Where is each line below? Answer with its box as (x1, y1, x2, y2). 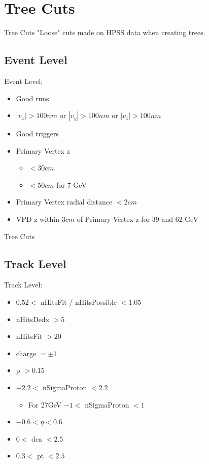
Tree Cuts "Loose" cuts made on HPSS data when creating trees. (4, 27, 205, 38)
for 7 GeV (56, 179, 87, 190)
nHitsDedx (16, 313, 50, 324)
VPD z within (16, 214, 59, 224)
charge (16, 347, 37, 358)
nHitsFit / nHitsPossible (41, 297, 117, 307)
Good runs (16, 93, 49, 103)
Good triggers (16, 128, 59, 139)
